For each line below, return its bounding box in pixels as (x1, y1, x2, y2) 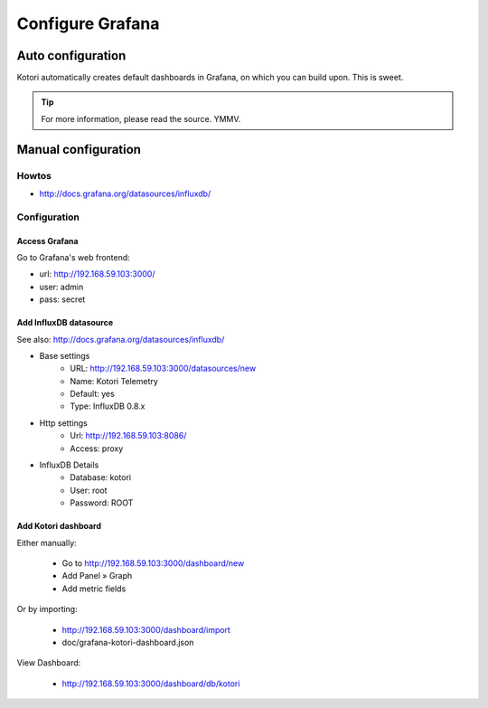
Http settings (39, 417, 88, 429)
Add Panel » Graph (61, 571, 133, 581)
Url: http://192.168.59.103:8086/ (70, 430, 187, 441)
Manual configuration (16, 141, 142, 157)
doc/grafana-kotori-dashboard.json (61, 637, 194, 647)
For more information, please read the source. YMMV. (41, 113, 241, 124)
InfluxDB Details (39, 459, 99, 470)
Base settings (39, 350, 90, 361)
